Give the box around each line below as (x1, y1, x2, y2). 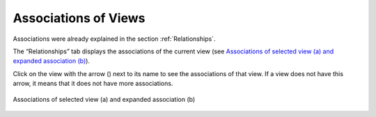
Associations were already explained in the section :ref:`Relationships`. (13, 35, 216, 43)
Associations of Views (13, 10, 146, 26)
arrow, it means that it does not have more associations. (13, 80, 173, 88)
